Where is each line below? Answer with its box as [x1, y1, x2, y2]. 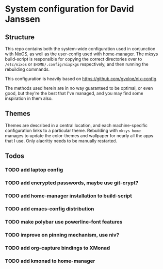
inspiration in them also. [5, 95, 53, 101]
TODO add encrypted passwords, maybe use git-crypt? [5, 179, 139, 186]
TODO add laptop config [5, 166, 63, 173]
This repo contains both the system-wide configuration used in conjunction [5, 46, 156, 51]
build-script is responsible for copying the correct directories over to [5, 56, 142, 62]
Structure [5, 33, 35, 41]
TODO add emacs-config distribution [5, 205, 95, 212]
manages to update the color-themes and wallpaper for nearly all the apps [5, 132, 154, 139]
